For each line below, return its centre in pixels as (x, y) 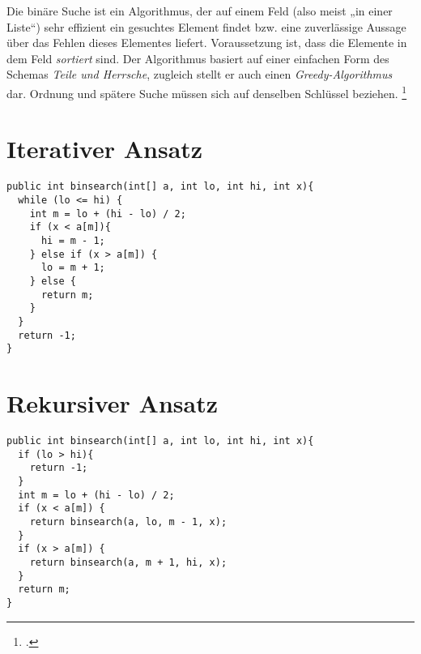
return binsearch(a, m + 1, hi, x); (128, 562)
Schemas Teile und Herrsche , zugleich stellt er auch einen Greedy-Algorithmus (200, 74)
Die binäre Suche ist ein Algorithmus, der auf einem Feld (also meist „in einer (200, 11)
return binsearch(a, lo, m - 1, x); (128, 521)
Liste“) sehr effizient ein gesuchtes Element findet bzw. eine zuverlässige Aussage (206, 26)
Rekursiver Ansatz (112, 403)
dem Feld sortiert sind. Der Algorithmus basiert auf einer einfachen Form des (198, 58)
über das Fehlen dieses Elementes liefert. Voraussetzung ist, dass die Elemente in (207, 43)
